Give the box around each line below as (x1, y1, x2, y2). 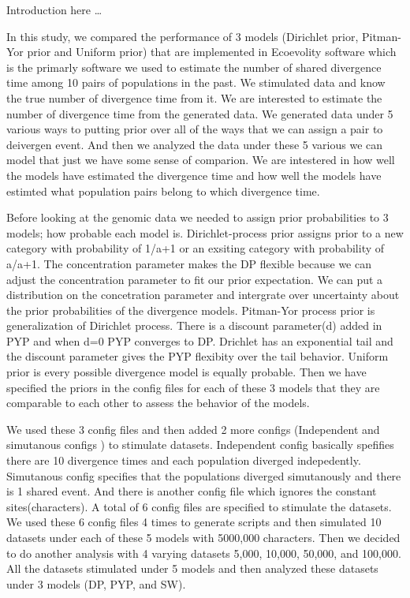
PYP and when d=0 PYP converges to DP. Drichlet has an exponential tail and (6, 332, 393, 349)
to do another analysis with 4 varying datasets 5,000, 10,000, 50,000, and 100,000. (6, 544, 401, 561)
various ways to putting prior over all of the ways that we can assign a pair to (6, 121, 383, 137)
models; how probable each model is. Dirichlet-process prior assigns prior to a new (6, 224, 404, 241)
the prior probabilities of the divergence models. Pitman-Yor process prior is (6, 301, 375, 318)
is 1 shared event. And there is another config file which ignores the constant (6, 483, 377, 499)
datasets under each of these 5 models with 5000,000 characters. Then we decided (6, 529, 401, 545)
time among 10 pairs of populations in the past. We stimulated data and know (6, 74, 386, 91)
